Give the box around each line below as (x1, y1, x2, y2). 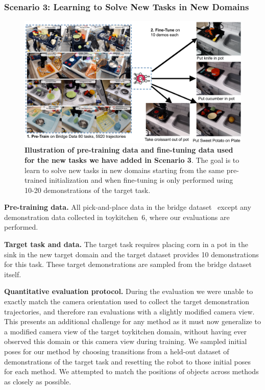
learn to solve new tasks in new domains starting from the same (25, 164, 224, 175)
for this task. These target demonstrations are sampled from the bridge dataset (4, 259, 252, 270)
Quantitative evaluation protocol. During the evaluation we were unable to (4, 286, 253, 297)
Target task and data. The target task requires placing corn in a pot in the (4, 239, 248, 250)
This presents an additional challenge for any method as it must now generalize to (4, 316, 261, 327)
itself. (4, 269, 21, 279)
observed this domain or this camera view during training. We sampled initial (4, 336, 247, 347)
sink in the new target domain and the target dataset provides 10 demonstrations (4, 249, 259, 259)
